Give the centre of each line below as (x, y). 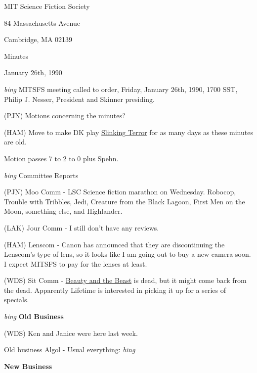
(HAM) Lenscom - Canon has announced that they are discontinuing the (114, 244)
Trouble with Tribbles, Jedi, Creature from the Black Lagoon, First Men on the (125, 201)
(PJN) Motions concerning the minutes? (65, 116)
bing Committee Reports (41, 175)
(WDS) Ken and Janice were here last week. (71, 333)
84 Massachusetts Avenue (42, 23)
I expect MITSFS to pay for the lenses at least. (76, 263)
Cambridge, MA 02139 (38, 39)
